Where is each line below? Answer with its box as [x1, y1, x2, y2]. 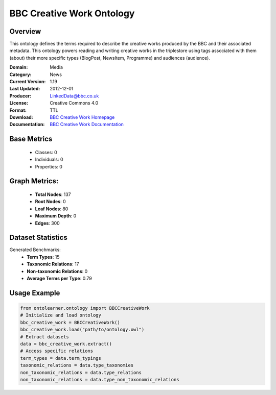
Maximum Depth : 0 [35, 213, 77, 219]
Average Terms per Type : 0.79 [27, 275, 92, 281]
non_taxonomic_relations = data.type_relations [20, 369, 142, 375]
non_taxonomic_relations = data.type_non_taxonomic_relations [20, 377, 179, 382]
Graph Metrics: [9, 177, 59, 186]
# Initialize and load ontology [20, 312, 102, 318]
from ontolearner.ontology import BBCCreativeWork [20, 305, 150, 311]
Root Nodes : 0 [35, 199, 66, 205]
